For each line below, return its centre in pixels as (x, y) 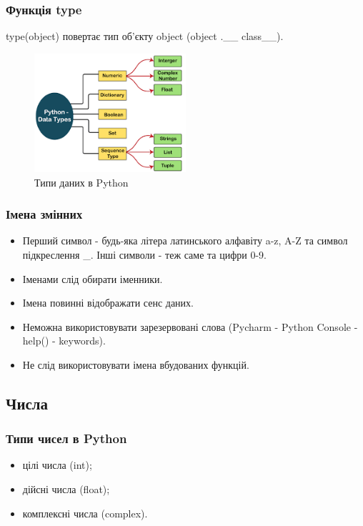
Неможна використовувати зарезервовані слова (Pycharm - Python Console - (190, 326)
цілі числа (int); (57, 465)
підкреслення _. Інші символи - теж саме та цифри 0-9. (144, 254)
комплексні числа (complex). (85, 513)
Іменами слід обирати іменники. (93, 278)
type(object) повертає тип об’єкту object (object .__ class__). (145, 36)
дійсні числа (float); (66, 489)
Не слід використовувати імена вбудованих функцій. (136, 364)
